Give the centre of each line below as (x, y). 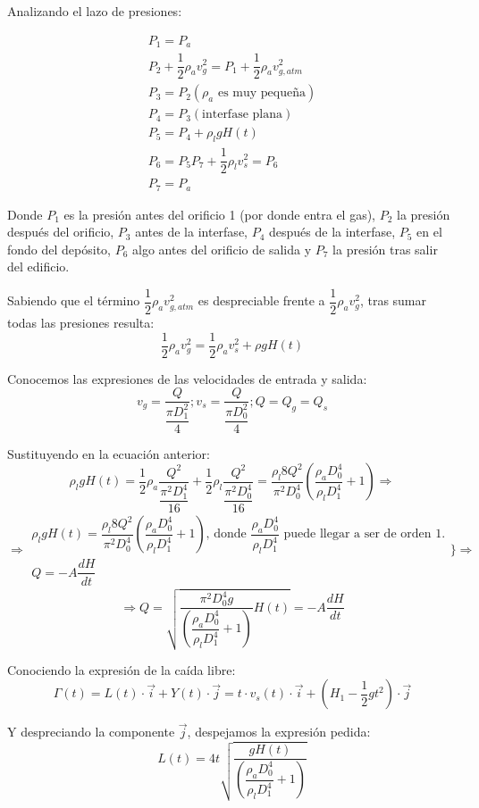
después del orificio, (61, 232)
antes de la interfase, (191, 232)
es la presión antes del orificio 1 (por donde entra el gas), (220, 214)
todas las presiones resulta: (81, 323)
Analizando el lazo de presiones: (95, 11)
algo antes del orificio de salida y (222, 249)
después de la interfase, (332, 232)
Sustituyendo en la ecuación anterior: (109, 453)
